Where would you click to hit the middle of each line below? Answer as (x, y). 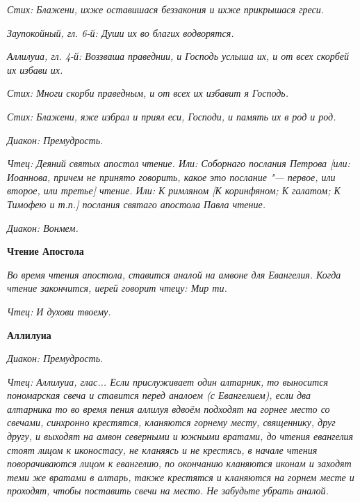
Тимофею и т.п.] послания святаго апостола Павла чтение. (136, 204)
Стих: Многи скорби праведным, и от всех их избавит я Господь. (148, 93)
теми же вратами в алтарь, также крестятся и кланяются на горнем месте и (181, 477)
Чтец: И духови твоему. (59, 311)
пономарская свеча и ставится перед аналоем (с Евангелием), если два (159, 395)
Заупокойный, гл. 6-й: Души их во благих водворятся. (121, 32)
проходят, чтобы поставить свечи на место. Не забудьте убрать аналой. (168, 491)
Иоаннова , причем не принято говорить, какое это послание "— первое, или (171, 177)
